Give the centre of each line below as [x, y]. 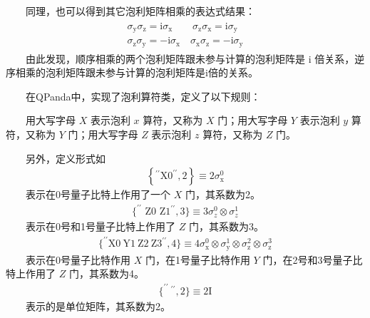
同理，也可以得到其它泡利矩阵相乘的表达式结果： [140, 11]
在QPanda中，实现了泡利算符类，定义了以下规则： [143, 96]
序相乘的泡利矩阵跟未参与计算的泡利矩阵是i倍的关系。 [132, 72]
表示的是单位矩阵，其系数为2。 [98, 306]
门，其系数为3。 [226, 226]
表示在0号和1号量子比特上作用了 [101, 226]
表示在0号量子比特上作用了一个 [98, 194]
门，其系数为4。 [106, 273]
